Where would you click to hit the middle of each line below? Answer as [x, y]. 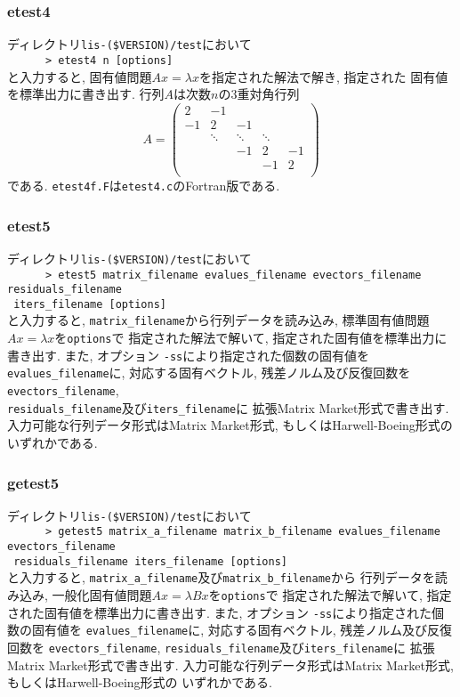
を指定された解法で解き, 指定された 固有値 [323, 76]
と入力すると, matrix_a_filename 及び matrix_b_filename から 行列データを [221, 577]
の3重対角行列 [259, 94]
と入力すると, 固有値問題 [80, 76]
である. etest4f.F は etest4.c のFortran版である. [144, 185]
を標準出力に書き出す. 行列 [86, 94]
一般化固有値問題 [102, 595]
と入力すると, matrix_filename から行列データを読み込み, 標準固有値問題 [218, 320]
